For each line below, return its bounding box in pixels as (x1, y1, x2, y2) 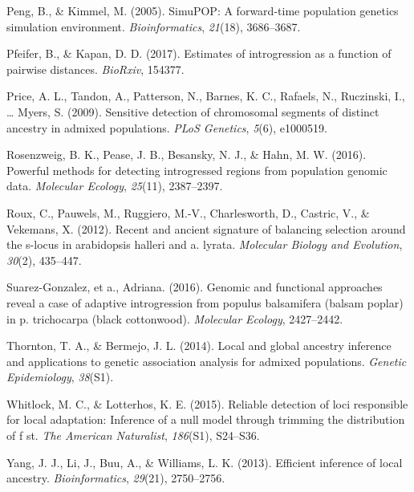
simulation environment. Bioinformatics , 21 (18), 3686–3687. (6, 18, 301, 35)
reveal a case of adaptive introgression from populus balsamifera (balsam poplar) (6, 294, 404, 311)
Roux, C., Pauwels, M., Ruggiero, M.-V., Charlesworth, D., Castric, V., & (6, 204, 370, 221)
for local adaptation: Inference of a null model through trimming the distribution (6, 411, 405, 428)
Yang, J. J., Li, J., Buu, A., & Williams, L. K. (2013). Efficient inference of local (6, 453, 403, 470)
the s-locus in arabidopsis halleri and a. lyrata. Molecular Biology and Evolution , (6, 236, 403, 253)
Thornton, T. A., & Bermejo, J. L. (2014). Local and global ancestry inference (6, 337, 392, 354)
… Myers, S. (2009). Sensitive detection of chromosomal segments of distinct (6, 103, 379, 120)
